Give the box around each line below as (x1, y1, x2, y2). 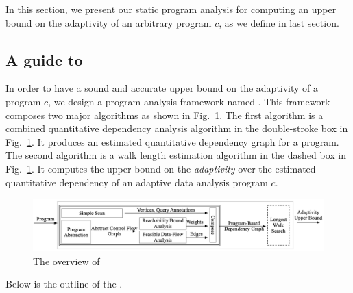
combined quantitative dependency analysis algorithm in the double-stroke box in (5, 121, 348, 136)
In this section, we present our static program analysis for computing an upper (5, 2, 337, 16)
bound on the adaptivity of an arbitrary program (5, 15, 212, 29)
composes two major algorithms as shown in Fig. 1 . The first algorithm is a (5, 107, 324, 122)
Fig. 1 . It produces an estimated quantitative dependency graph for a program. (5, 134, 339, 149)
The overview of (33, 253, 100, 268)
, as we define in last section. (219, 15, 339, 29)
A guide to (5, 49, 83, 70)
